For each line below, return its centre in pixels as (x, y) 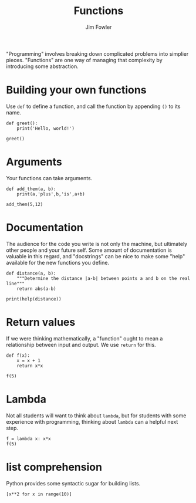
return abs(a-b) (37, 289)
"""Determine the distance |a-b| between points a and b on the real (104, 278)
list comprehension (54, 467)
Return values (41, 322)
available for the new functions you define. (58, 262)
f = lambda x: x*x (28, 438)
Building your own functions (76, 90)
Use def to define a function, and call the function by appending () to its (93, 106)
